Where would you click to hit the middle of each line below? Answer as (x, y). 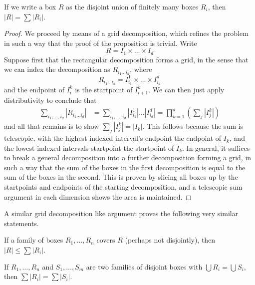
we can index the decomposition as (57, 69)
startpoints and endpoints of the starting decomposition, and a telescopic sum (123, 187)
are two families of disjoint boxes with (144, 266)
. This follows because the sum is (193, 126)
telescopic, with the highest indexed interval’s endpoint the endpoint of (113, 138)
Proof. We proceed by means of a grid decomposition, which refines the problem (126, 33)
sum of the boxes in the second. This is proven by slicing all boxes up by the (121, 177)
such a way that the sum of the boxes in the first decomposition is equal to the (125, 167)
